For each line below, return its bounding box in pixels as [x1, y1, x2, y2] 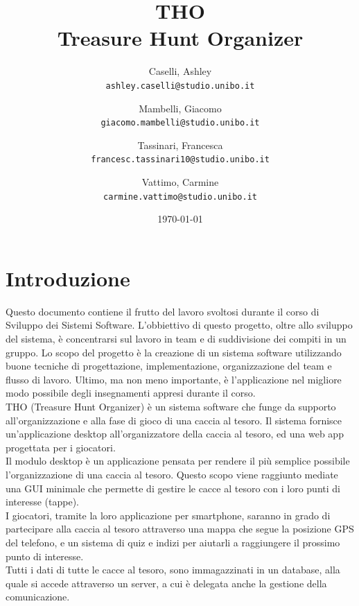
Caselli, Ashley [148, 64, 212, 78]
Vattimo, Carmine [141, 175, 219, 189]
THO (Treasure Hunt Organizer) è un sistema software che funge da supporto [6, 399, 336, 413]
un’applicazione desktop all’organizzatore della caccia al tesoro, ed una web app [6, 426, 344, 441]
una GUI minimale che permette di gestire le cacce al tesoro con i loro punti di [6, 481, 340, 495]
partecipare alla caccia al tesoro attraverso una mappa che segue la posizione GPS [6, 521, 354, 536]
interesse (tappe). [6, 494, 79, 509]
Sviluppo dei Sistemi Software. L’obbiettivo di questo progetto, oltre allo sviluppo [6, 318, 353, 332]
